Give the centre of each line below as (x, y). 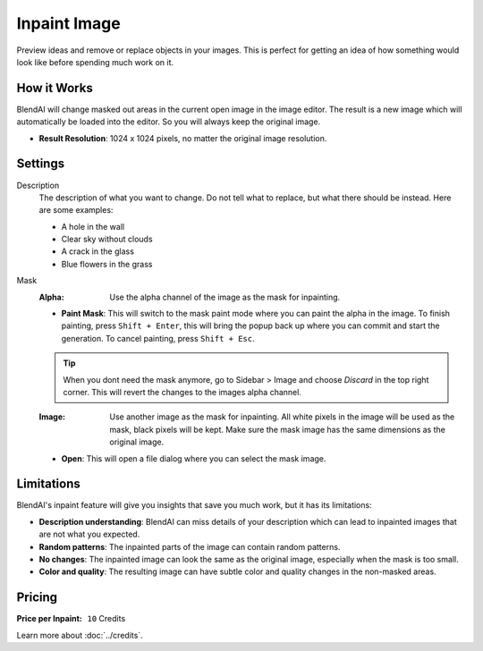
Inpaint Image (68, 23)
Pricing (37, 598)
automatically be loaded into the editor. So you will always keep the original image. (169, 122)
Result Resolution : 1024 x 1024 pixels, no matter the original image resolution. (183, 138)
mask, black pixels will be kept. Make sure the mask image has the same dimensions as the (278, 429)
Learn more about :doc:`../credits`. (80, 635)
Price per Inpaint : (49, 619)
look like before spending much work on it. (95, 62)
